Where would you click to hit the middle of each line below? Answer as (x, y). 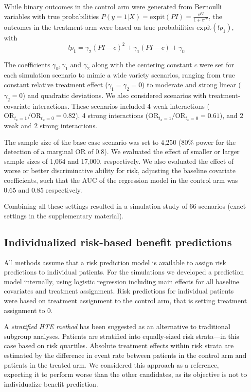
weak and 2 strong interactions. (51, 126)
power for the (216, 142)
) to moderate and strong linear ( (191, 85)
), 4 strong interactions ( (112, 115)
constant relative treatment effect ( (56, 85)
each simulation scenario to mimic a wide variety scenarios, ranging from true (119, 75)
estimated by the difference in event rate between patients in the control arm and (125, 355)
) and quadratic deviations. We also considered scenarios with (115, 95)
